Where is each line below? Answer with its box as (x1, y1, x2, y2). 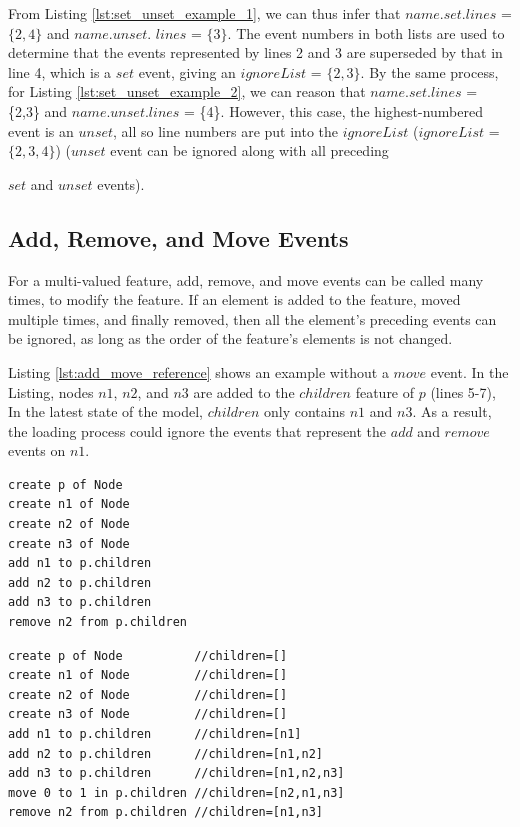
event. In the (430, 361, 509, 382)
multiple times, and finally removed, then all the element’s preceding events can (8, 308, 497, 329)
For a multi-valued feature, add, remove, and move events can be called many (8, 269, 484, 290)
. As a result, (412, 401, 492, 422)
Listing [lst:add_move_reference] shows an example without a (8, 361, 389, 382)
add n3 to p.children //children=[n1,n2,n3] (8, 766, 345, 781)
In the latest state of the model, (8, 401, 203, 422)
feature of (355, 381, 415, 402)
